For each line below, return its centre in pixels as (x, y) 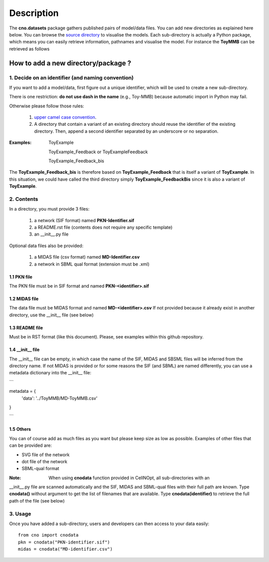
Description (34, 13)
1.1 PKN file (21, 277)
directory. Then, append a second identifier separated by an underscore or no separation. (126, 131)
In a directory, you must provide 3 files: (49, 209)
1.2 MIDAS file (24, 299)
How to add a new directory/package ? (70, 63)
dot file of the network (45, 461)
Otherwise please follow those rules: (47, 106)
